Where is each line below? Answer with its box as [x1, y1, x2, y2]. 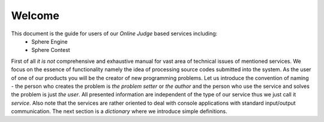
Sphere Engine [31, 38, 68, 45]
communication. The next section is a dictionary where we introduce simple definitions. [11, 108, 227, 115]
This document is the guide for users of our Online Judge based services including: [11, 30, 218, 37]
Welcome [11, 9, 59, 22]
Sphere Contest [31, 47, 70, 54]
